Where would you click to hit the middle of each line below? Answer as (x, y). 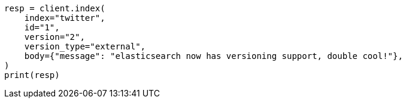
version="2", (54, 37)
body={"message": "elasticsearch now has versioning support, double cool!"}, (213, 56)
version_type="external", (85, 46)
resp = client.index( (55, 8)
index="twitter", (65, 18)
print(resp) (32, 75)
